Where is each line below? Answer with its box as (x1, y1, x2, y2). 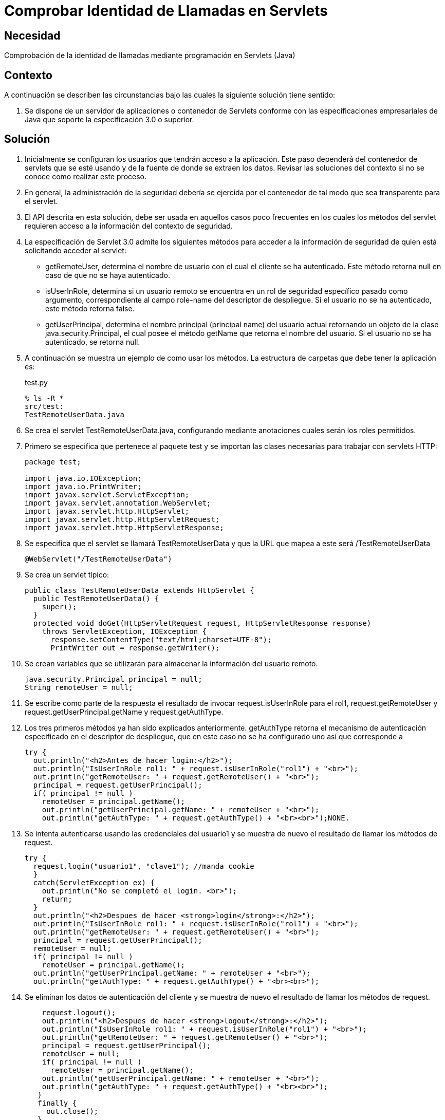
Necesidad (4, 29, 61, 42)
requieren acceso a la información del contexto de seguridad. (25, 221, 233, 230)
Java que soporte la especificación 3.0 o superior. (25, 115, 194, 124)
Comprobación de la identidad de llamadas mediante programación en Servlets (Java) (4, 51, 295, 60)
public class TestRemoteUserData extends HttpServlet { (25, 586, 254, 594)
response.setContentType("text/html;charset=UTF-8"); (50, 635, 272, 644)
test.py (25, 378, 48, 387)
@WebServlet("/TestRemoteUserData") (25, 554, 172, 563)
